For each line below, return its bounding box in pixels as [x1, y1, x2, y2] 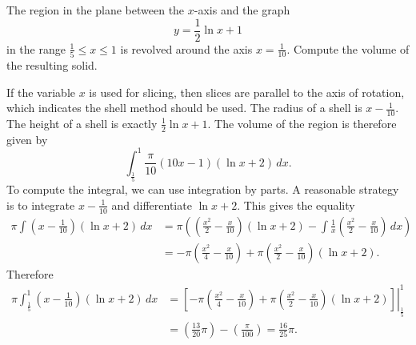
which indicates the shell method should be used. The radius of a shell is [6, 99, 362, 116]
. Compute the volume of [286, 40, 410, 57]
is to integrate [6, 196, 75, 213]
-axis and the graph [194, 2, 290, 18]
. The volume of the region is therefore [207, 114, 397, 131]
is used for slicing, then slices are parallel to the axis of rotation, [89, 83, 405, 100]
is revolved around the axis [120, 40, 253, 57]
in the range [6, 40, 66, 57]
